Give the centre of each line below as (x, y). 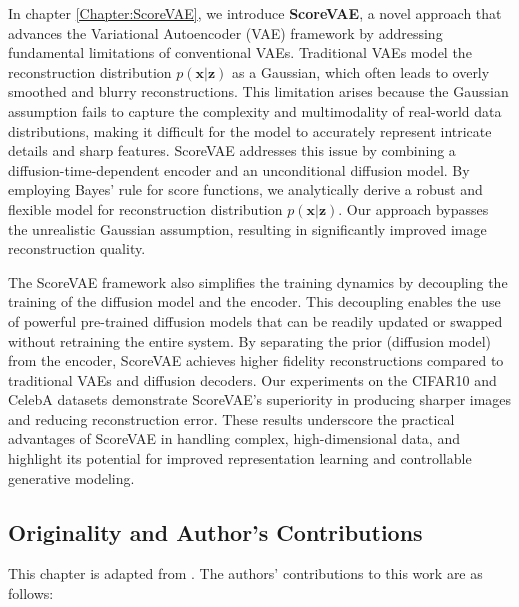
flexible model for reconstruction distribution (145, 208)
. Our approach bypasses (413, 208)
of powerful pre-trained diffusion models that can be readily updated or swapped (255, 320)
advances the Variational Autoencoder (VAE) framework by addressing (225, 32)
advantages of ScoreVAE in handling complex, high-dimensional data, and (234, 438)
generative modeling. (71, 477)
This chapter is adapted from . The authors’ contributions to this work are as (245, 573)
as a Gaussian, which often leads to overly (361, 71)
